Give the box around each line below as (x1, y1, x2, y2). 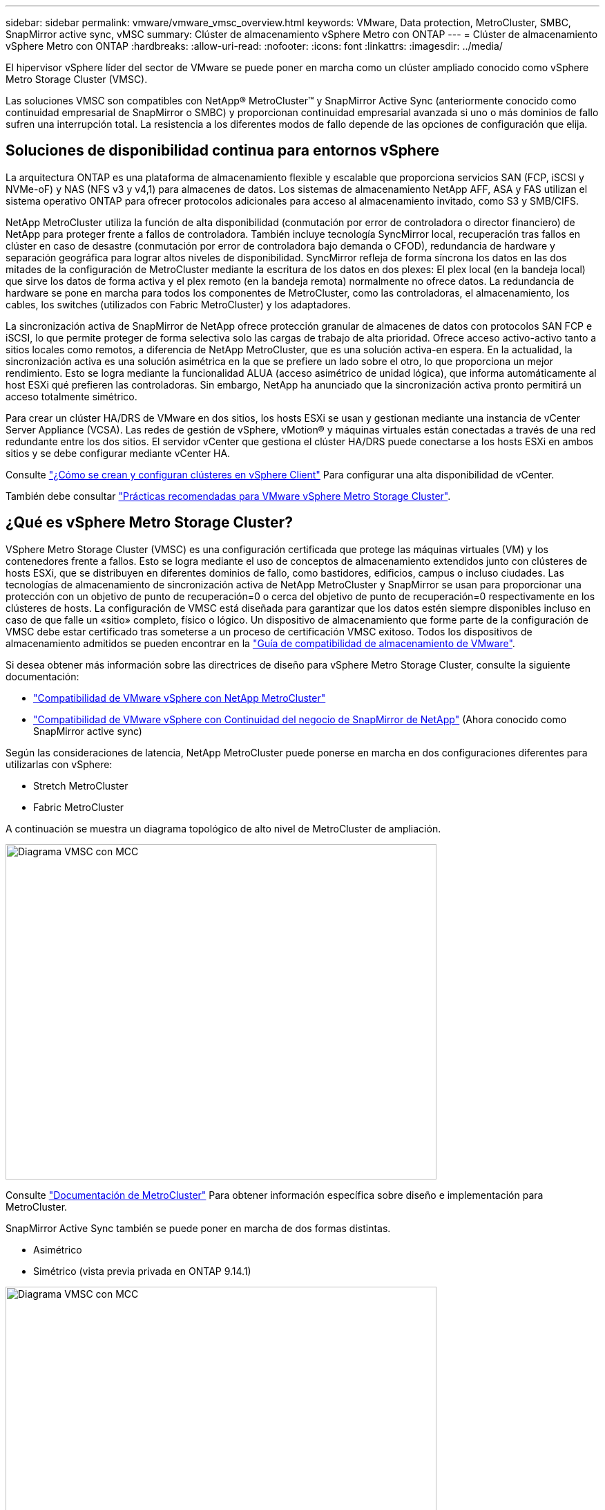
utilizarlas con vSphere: (6, 758, 113, 770)
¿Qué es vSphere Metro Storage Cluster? (6, 514, 293, 532)
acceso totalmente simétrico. (6, 390, 137, 402)
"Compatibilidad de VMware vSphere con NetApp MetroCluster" (33, 691, 326, 704)
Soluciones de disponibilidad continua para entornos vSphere (6, 142, 440, 160)
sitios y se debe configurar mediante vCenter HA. (6, 447, 231, 459)
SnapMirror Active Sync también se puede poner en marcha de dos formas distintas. (6, 1222, 391, 1234)
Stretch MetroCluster (33, 779, 128, 792)
